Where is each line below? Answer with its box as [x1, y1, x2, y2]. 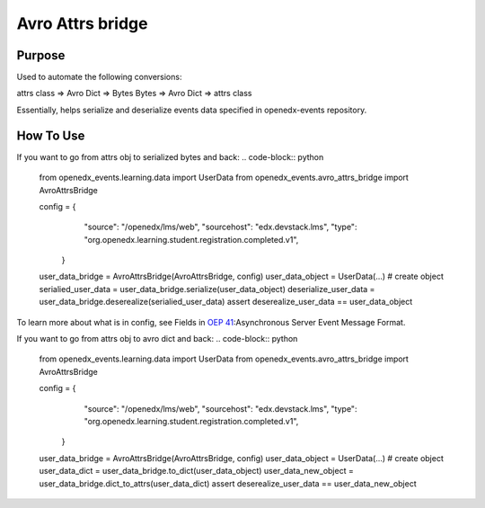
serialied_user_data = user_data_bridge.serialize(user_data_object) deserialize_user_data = [39, 283, 375, 294]
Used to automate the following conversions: [16, 72, 182, 83]
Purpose [16, 48, 66, 63]
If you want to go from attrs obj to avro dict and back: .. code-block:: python [16, 334, 298, 344]
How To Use [16, 128, 85, 143]
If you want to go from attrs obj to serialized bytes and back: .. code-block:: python [16, 151, 324, 162]
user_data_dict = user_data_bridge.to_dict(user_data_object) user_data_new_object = [39, 466, 354, 477]
